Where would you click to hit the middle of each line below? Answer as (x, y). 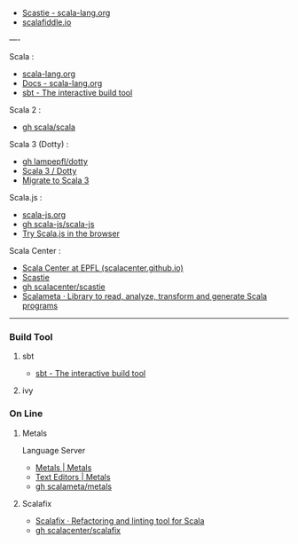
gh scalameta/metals (74, 486)
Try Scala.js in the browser (71, 233)
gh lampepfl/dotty (55, 162)
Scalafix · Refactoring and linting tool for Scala (120, 520)
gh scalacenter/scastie (64, 287)
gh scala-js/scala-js (58, 224)
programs (40, 306)
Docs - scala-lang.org (62, 83)
